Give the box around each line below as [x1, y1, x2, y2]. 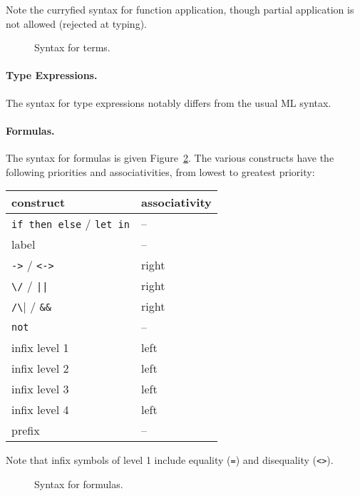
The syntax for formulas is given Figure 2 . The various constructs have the [6, 150, 334, 165]
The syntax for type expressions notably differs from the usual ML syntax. [6, 95, 331, 110]
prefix [11, 422, 40, 439]
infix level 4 [11, 401, 69, 418]
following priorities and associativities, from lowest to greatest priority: [6, 164, 315, 179]
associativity [140, 194, 212, 211]
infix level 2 [11, 360, 69, 377]
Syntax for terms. [34, 40, 110, 55]
